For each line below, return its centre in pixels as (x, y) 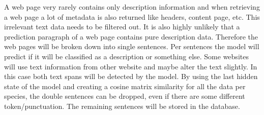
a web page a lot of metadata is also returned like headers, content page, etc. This (132, 16)
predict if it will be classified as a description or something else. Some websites (126, 56)
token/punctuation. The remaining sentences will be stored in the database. (122, 106)
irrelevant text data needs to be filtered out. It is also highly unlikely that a (122, 27)
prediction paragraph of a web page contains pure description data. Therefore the (131, 36)
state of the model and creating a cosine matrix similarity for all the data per (125, 86)
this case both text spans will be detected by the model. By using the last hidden (131, 76)
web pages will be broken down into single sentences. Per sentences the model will (132, 46)
